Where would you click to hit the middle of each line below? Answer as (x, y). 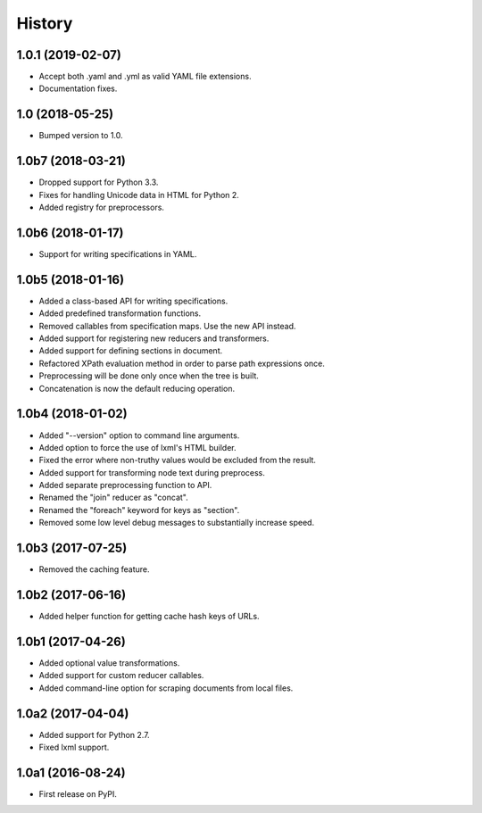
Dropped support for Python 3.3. (99, 182)
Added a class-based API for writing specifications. (133, 301)
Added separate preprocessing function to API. (125, 485)
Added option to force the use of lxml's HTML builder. (137, 447)
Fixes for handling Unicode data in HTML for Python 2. (139, 195)
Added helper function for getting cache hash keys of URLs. (149, 617)
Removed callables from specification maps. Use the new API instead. (167, 326)
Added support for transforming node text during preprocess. (152, 472)
